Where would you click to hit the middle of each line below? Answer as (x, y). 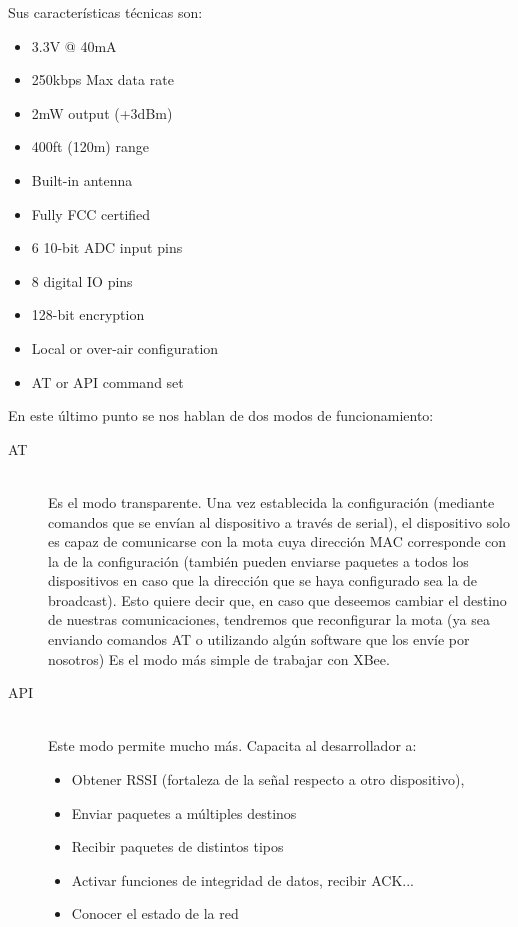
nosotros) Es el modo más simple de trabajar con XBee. (219, 658)
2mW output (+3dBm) (102, 112)
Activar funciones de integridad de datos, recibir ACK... (242, 879)
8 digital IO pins (82, 280)
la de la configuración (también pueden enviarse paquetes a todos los (258, 560)
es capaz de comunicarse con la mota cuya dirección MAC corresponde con (277, 541)
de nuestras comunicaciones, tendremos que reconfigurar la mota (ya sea (269, 619)
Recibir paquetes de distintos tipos (177, 846)
